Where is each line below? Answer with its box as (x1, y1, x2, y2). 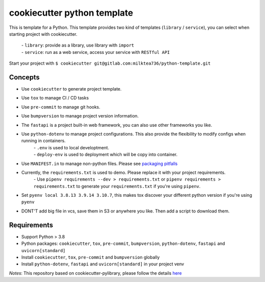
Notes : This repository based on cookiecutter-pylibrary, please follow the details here (9, 270, 182, 276)
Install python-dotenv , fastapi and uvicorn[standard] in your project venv (21, 261, 184, 267)
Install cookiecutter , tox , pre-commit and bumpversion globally (21, 254, 160, 260)
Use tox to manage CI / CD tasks (21, 95, 89, 101)
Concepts (9, 73, 40, 81)
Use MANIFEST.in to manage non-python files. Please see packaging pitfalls (21, 161, 178, 166)
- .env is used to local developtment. (33, 144, 109, 150)
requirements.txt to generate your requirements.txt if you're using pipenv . (33, 183, 201, 189)
